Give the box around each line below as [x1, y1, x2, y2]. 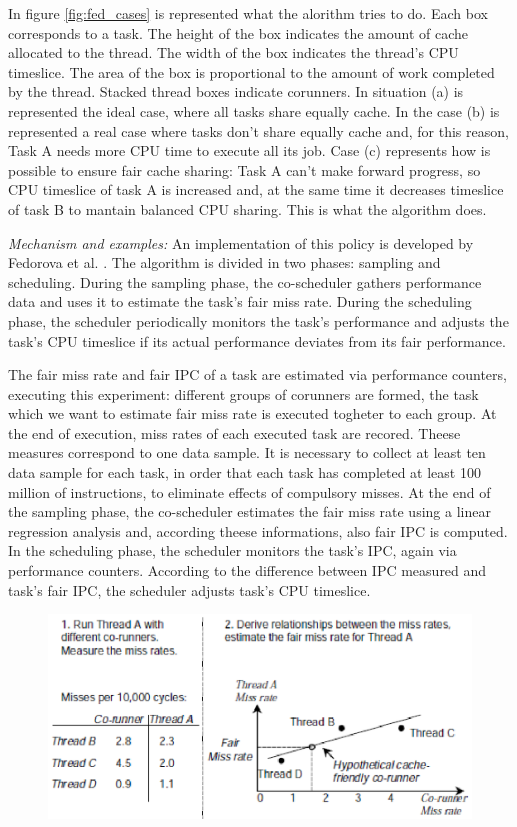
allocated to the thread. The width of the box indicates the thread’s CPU [8, 42, 459, 63]
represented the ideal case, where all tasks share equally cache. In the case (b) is [8, 100, 500, 121]
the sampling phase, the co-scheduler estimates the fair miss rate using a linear [8, 501, 491, 522]
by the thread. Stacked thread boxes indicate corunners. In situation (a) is [8, 81, 464, 102]
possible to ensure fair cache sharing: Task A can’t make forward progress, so [8, 159, 481, 180]
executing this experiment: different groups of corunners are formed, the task [8, 383, 479, 404]
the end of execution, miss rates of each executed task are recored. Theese [8, 422, 461, 443]
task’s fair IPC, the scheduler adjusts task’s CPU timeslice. [8, 579, 371, 600]
